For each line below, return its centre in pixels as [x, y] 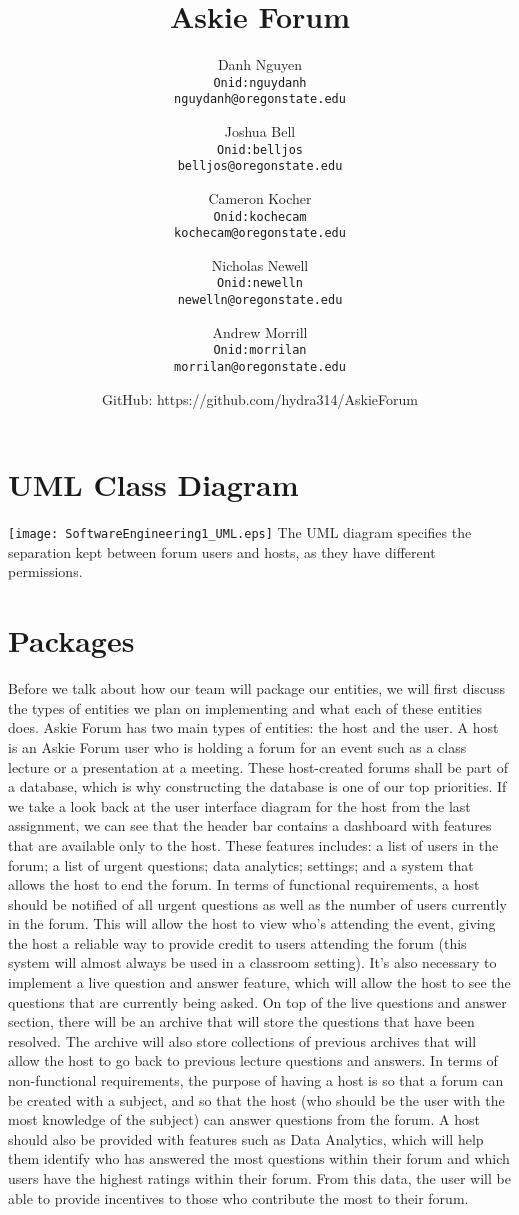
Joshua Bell [260, 131]
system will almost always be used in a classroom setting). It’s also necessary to [252, 962]
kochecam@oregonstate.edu [260, 233]
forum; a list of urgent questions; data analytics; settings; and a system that [241, 864]
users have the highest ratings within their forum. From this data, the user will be [259, 1178]
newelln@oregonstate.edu [260, 300]
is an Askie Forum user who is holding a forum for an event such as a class [237, 746]
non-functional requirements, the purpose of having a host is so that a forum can [256, 1080]
